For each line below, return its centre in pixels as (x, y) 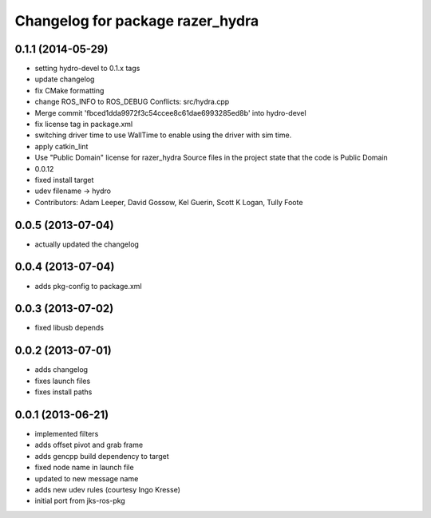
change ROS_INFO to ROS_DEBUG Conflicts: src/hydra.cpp (132, 102)
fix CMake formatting (69, 90)
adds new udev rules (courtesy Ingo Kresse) (108, 490)
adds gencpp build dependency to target (102, 456)
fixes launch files (63, 381)
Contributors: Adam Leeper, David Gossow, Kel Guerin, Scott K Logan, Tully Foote (169, 202)
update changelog (65, 79)
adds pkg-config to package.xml (89, 286)
